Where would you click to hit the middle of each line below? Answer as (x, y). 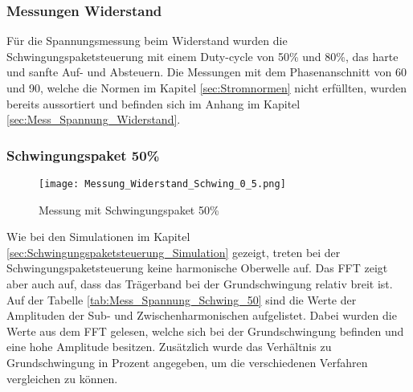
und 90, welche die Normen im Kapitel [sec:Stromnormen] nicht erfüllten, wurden (207, 88)
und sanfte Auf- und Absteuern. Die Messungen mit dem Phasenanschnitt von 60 (206, 72)
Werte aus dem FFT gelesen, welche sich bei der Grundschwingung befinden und (205, 331)
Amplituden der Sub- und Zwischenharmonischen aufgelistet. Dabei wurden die (202, 315)
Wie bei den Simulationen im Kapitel (98, 237)
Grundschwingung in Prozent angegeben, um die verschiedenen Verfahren (187, 362)
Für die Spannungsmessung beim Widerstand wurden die (147, 41)
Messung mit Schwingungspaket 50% (129, 209)
